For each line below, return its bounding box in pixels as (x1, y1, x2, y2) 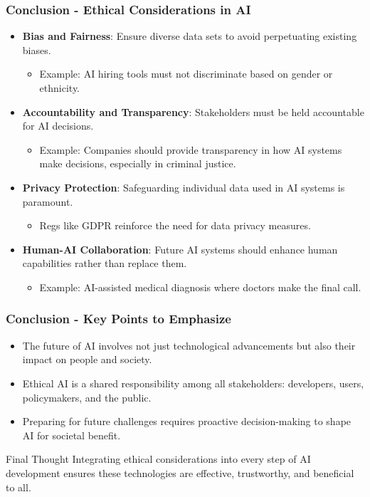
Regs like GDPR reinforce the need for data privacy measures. (39, 218, 311, 233)
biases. (22, 42, 51, 57)
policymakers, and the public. (22, 389, 152, 404)
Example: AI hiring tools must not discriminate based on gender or (39, 66, 333, 81)
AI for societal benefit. (22, 427, 121, 442)
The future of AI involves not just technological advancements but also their (22, 338, 356, 352)
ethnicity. (39, 80, 80, 95)
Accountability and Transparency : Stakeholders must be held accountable (22, 104, 364, 119)
